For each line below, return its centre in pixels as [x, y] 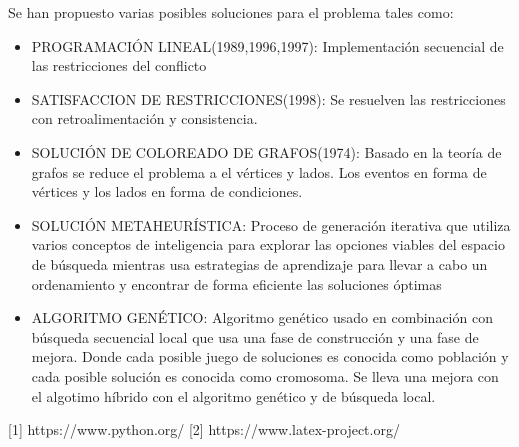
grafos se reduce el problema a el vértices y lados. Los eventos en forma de [259, 171]
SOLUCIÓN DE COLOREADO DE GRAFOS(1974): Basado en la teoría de [266, 151]
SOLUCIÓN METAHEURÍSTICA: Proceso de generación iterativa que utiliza [271, 224]
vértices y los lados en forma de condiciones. [167, 191]
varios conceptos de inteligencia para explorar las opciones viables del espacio [268, 244]
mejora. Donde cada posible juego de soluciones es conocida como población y [270, 356]
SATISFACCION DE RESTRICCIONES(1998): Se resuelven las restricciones [268, 98]
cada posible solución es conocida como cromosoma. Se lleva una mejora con [265, 375]
